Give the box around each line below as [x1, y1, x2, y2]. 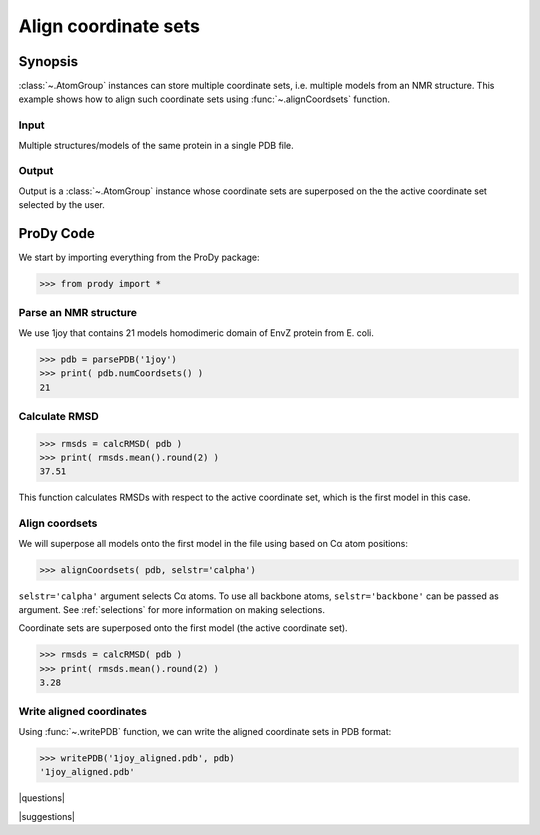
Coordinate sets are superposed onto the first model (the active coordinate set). [18, 622, 349, 634]
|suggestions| [18, 810, 75, 822]
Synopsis [18, 53, 79, 70]
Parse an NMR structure [18, 306, 138, 320]
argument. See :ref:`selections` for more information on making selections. [18, 603, 325, 615]
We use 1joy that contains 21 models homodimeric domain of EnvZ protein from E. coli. [18, 326, 375, 339]
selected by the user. [18, 199, 105, 211]
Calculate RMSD [18, 409, 99, 423]
